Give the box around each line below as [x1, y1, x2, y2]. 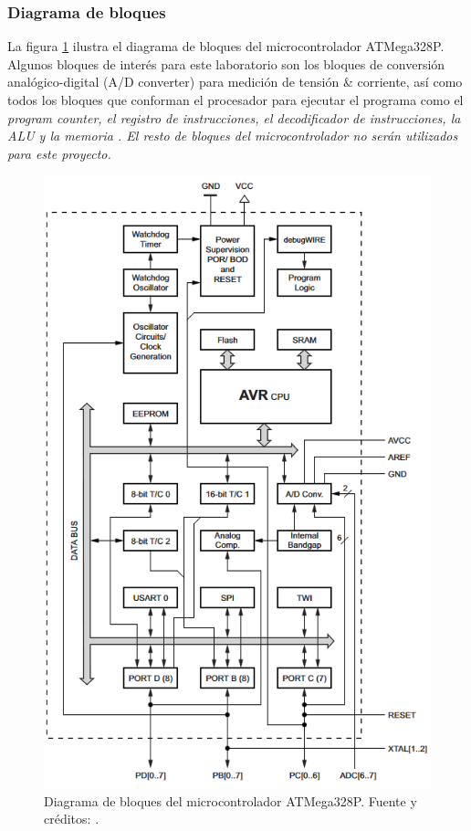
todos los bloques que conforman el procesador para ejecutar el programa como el [7, 90, 464, 109]
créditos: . [44, 809, 99, 828]
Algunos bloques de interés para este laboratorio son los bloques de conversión [7, 54, 445, 73]
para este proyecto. [7, 143, 111, 163]
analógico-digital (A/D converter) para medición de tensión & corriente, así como [7, 72, 463, 91]
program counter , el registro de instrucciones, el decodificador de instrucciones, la [7, 108, 461, 127]
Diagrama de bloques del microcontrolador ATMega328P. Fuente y [44, 791, 417, 810]
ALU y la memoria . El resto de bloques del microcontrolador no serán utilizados [7, 126, 458, 145]
